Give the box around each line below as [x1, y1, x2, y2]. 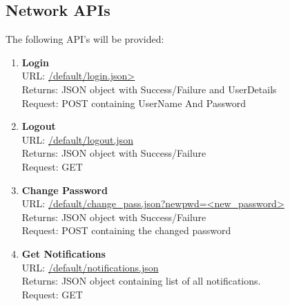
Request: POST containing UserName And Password [21, 95, 246, 110]
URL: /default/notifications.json [21, 260, 159, 274]
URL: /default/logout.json [21, 132, 133, 146]
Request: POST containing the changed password [21, 223, 231, 238]
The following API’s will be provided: [6, 32, 164, 46]
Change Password [21, 182, 108, 197]
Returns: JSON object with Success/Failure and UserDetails [21, 82, 277, 96]
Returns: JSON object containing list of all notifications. [21, 274, 261, 288]
